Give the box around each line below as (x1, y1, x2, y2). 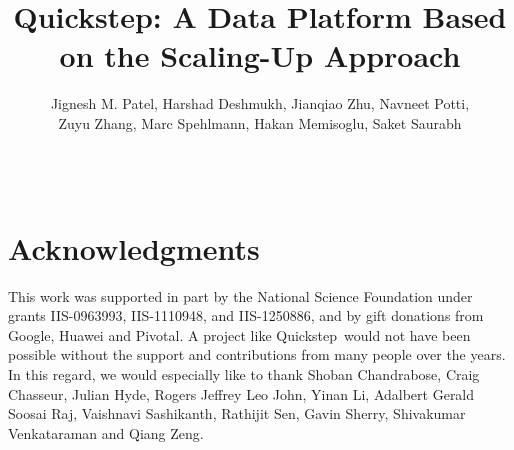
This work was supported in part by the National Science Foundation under (8, 285, 473, 306)
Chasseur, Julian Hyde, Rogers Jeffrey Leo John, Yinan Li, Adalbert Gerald (8, 383, 475, 404)
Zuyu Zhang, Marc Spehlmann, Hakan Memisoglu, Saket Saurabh (58, 112, 462, 133)
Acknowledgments (8, 227, 260, 268)
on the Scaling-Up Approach (59, 35, 461, 76)
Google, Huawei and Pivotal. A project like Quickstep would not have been (8, 324, 471, 345)
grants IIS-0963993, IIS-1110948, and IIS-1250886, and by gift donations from (8, 305, 484, 326)
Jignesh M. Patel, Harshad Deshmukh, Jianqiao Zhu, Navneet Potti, (50, 93, 470, 114)
